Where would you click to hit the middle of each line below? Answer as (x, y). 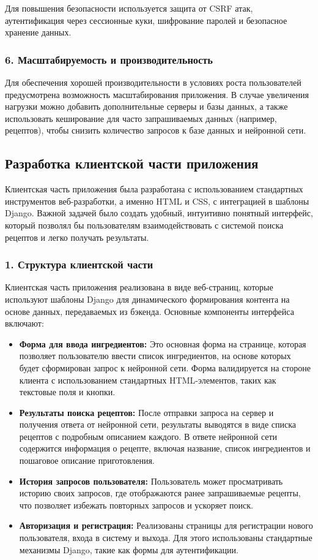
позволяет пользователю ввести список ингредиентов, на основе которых (155, 356)
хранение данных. (38, 32)
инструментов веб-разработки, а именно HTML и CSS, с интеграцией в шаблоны (157, 201)
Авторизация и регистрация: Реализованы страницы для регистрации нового (166, 525)
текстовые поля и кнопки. (67, 392)
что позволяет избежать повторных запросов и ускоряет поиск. (136, 505)
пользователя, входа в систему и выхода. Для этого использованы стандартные (166, 538)
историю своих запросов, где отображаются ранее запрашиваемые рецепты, (160, 493)
